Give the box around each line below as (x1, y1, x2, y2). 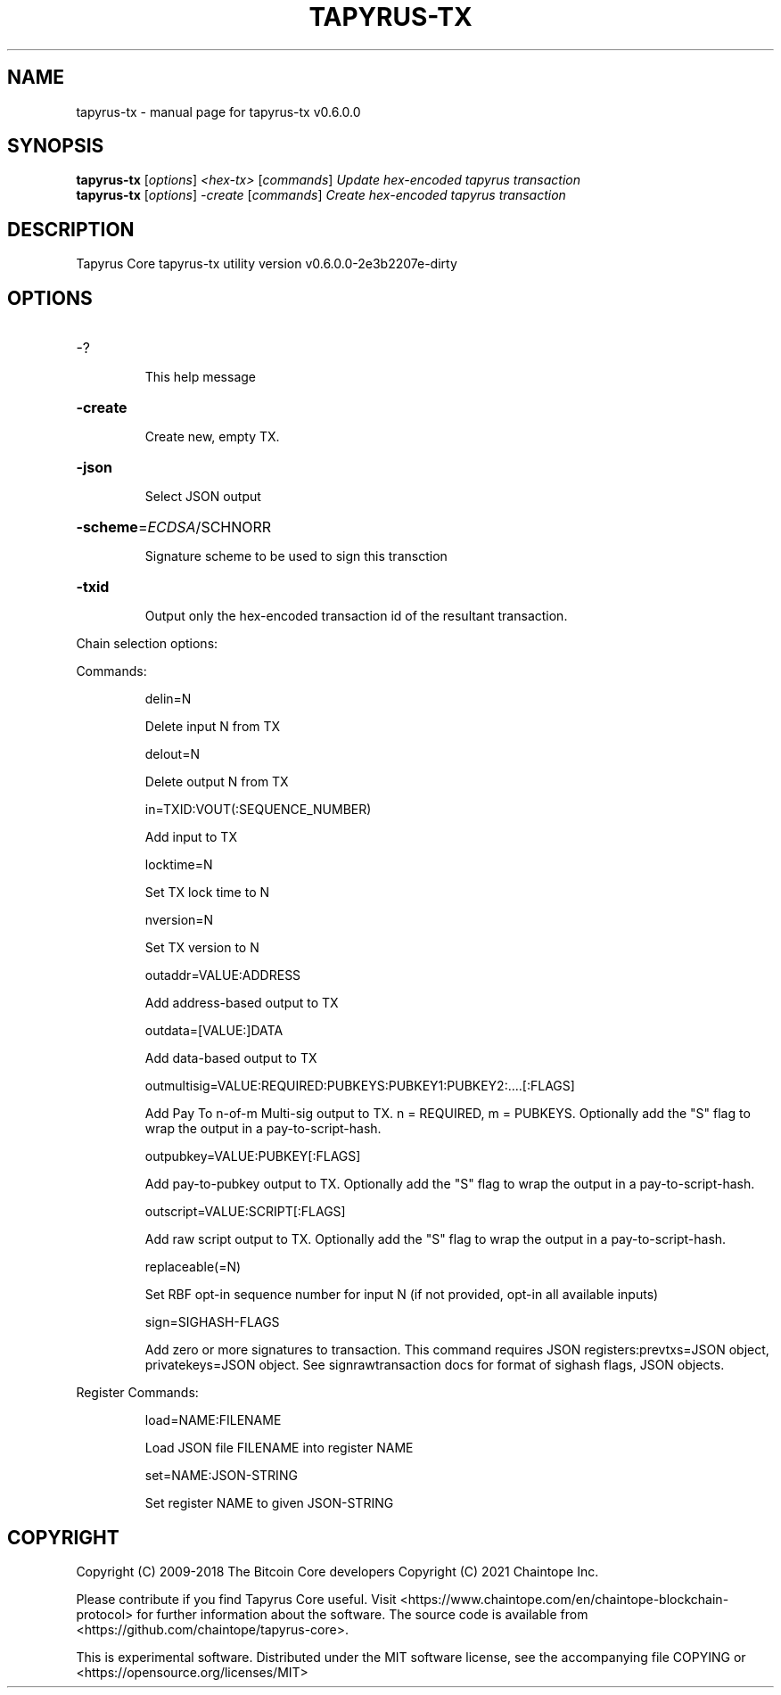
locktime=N (144, 857, 213, 873)
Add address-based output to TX (144, 995, 339, 1011)
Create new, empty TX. (144, 429, 280, 445)
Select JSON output (144, 489, 261, 505)
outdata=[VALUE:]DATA (144, 1023, 284, 1039)
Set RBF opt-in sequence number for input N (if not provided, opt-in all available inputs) (144, 1287, 659, 1303)
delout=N (144, 746, 200, 762)
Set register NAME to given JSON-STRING (144, 1495, 394, 1511)
